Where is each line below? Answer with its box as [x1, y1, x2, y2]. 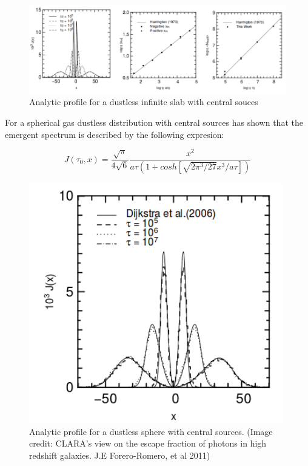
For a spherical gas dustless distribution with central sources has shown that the [5, 115, 303, 128]
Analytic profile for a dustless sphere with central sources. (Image [29, 425, 273, 437]
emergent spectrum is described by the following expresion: [5, 128, 224, 140]
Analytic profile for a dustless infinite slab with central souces [29, 95, 258, 108]
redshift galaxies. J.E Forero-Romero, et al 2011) [29, 448, 210, 461]
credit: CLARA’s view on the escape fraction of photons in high [29, 437, 267, 450]
